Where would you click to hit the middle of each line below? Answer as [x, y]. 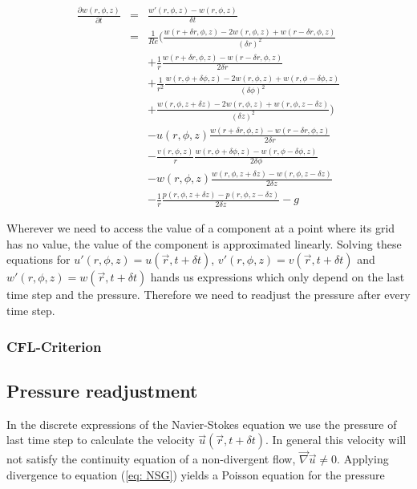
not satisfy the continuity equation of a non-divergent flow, [151, 459]
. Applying [363, 459]
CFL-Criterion [54, 346]
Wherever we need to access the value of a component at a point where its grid [201, 228]
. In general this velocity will [336, 440]
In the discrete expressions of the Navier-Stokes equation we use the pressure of [202, 424]
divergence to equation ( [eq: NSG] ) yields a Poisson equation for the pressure [196, 475]
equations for [38, 259]
